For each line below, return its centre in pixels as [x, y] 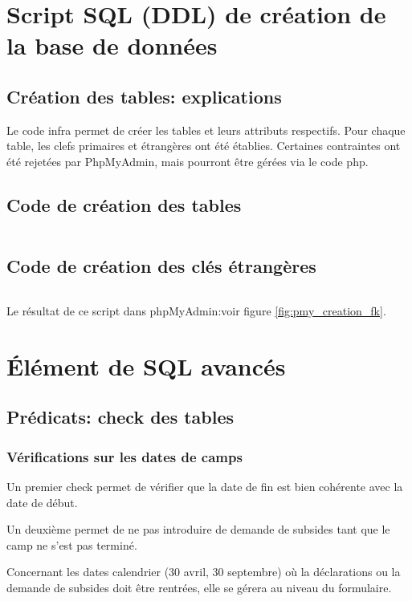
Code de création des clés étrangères [161, 266]
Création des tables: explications [144, 96]
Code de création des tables [124, 204]
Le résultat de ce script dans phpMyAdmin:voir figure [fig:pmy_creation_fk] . [196, 310]
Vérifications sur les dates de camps [124, 456]
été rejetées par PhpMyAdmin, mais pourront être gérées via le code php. [188, 161]
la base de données [112, 45]
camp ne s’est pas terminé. [72, 544]
